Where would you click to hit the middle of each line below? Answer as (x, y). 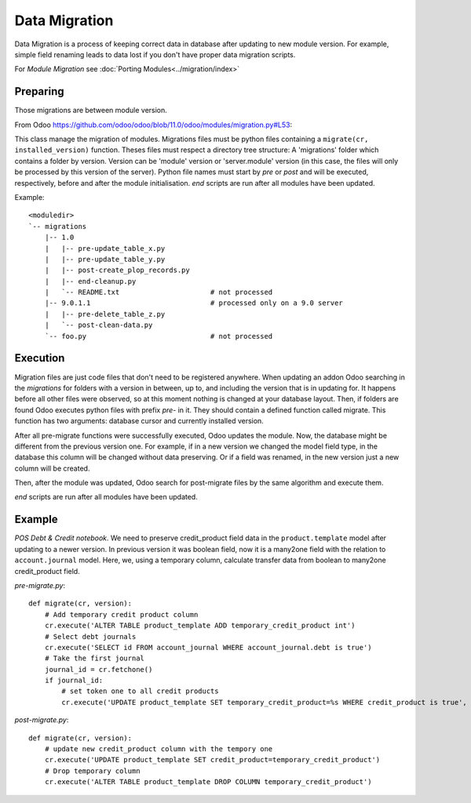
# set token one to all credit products (140, 691)
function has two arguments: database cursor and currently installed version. (139, 421)
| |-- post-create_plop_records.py (117, 270)
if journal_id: (74, 681)
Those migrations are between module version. (91, 111)
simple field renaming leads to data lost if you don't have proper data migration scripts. (155, 54)
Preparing (39, 91)
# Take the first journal (95, 658)
